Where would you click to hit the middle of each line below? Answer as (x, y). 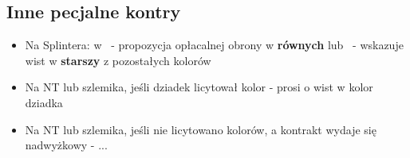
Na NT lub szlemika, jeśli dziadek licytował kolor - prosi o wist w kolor (199, 87)
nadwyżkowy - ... (66, 145)
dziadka (44, 102)
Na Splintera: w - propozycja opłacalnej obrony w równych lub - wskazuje (214, 45)
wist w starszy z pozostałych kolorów (118, 60)
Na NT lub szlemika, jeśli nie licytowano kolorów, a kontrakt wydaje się (201, 129)
